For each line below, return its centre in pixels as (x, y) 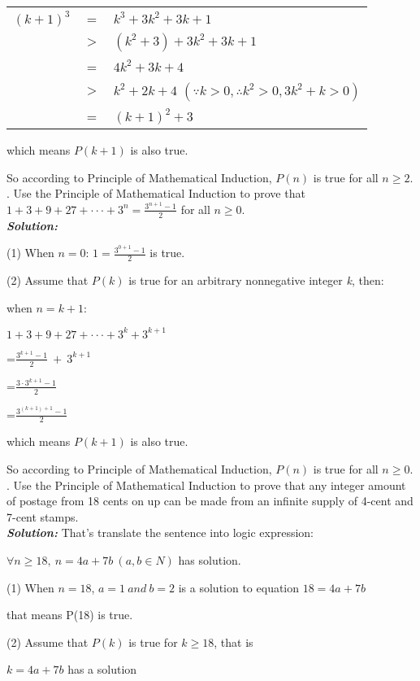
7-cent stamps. (43, 516)
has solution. (210, 559)
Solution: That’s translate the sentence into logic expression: (160, 533)
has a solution (102, 669)
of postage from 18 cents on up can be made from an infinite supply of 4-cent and (210, 501)
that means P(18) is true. (70, 615)
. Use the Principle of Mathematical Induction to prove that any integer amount (206, 485)
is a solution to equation (239, 587)
